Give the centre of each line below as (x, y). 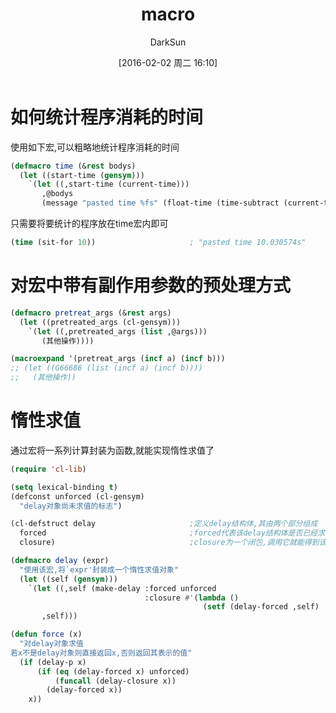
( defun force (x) (46, 634)
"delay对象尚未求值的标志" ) (71, 506)
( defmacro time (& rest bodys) (73, 166)
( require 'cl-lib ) (48, 469)
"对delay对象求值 (51, 644)
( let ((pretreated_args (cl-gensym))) (100, 322)
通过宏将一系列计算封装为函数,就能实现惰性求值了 (112, 450)
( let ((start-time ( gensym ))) (82, 175)
